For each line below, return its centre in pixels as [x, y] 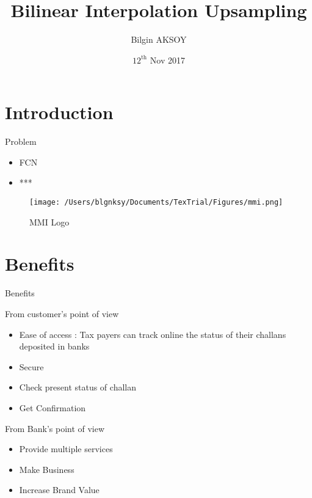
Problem [21, 141]
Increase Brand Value [59, 490]
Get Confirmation [53, 407]
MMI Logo [49, 222]
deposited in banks [54, 346]
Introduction [59, 112]
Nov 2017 [167, 60]
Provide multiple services [66, 449]
